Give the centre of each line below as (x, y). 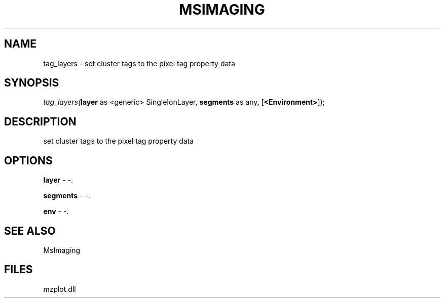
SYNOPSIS (32, 83)
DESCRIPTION (40, 121)
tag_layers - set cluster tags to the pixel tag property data (139, 63)
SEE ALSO (30, 231)
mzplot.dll (60, 289)
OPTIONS (28, 160)
